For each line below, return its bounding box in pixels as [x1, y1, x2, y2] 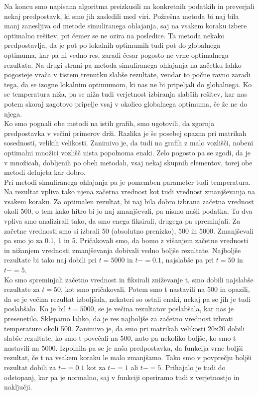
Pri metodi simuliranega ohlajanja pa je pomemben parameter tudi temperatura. [4, 176, 251, 187]
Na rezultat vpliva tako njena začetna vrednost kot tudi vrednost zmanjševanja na [4, 186, 255, 197]
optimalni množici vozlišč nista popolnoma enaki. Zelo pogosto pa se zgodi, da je [4, 147, 251, 157]
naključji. [4, 382, 32, 392]
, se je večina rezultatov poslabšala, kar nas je [94, 303, 234, 314]
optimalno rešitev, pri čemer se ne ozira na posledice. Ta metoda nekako [4, 30, 225, 40]
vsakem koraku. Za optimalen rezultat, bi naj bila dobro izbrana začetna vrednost [4, 196, 254, 206]
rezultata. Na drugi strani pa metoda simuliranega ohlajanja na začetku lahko [4, 59, 242, 70]
